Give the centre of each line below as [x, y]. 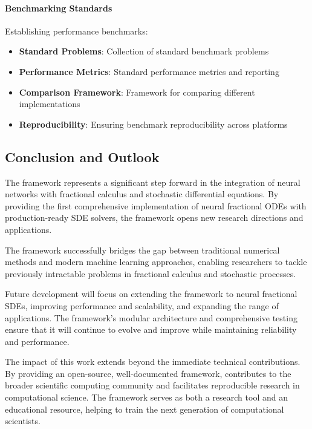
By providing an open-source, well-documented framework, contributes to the [148, 373]
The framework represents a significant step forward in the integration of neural [153, 182]
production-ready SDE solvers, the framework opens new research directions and [154, 218]
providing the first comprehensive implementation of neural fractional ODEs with [156, 205]
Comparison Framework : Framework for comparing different [137, 92]
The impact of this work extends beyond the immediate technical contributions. [153, 362]
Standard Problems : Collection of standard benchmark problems [144, 51]
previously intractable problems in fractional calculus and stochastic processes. [151, 273]
